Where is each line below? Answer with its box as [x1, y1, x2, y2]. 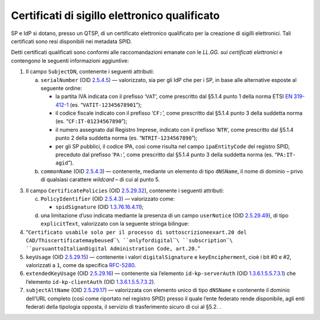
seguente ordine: [40, 84, 82, 91]
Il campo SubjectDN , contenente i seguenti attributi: [25, 68, 154, 75]
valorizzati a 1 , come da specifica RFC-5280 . [25, 262, 136, 269]
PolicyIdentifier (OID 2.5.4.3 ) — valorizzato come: [40, 195, 175, 202]
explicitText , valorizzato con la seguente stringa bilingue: [40, 220, 190, 227]
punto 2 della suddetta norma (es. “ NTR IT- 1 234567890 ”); [55, 134, 198, 142]
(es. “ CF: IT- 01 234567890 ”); [55, 118, 127, 125]
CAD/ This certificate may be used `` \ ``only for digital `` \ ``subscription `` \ [25, 236, 233, 243]
